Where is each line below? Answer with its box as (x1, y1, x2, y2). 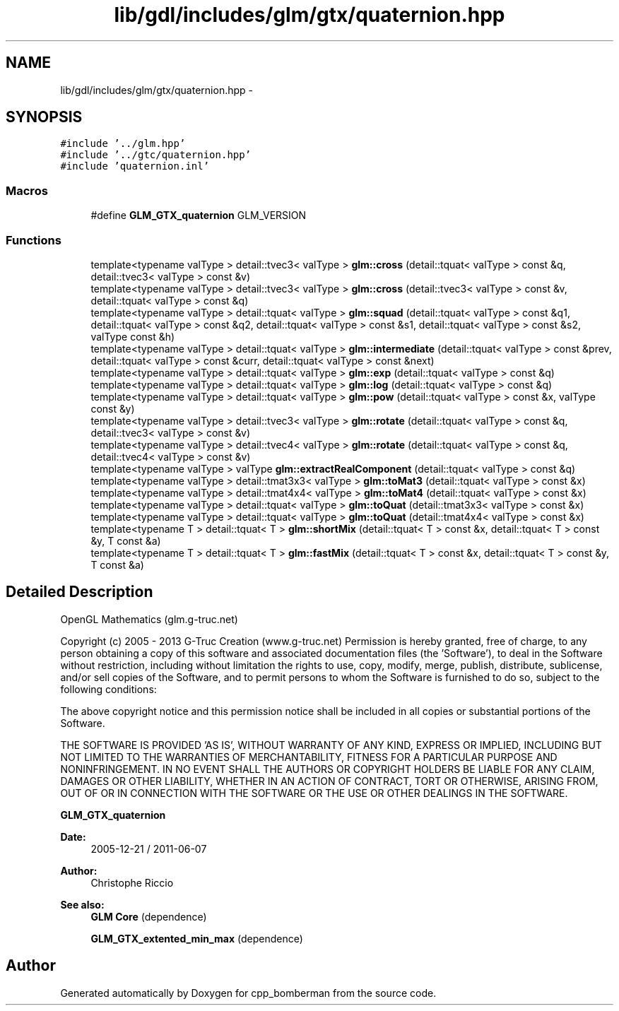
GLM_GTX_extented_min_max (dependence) (90, 932, 303, 945)
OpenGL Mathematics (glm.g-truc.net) (60, 613, 238, 625)
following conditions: (60, 682, 157, 695)
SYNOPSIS (6, 108, 83, 126)
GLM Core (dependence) (90, 910, 207, 923)
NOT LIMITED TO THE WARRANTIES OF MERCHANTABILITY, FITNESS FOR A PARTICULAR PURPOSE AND (60, 750, 558, 763)
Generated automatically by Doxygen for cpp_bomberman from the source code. (60, 986, 437, 999)
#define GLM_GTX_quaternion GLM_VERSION (90, 209, 307, 222)
